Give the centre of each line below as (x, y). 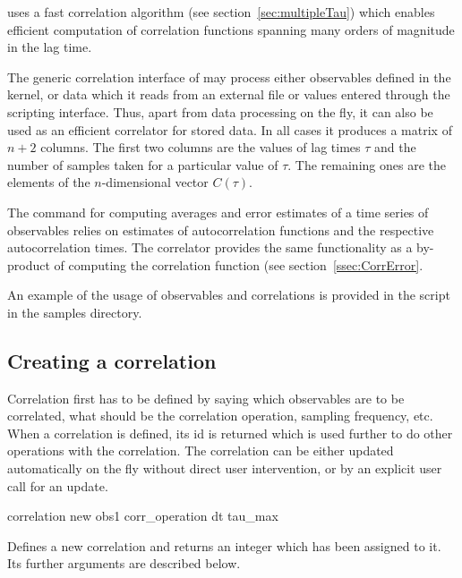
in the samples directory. (75, 312)
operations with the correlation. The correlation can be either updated (201, 450)
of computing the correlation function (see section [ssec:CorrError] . (239, 264)
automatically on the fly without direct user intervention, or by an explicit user (225, 468)
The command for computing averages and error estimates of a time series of (218, 212)
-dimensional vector (155, 182)
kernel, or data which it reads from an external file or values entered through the (229, 94)
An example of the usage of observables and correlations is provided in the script (229, 295)
